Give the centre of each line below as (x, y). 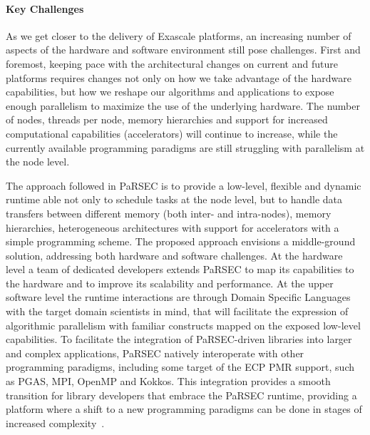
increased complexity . (55, 423)
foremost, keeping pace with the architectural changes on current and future (172, 63)
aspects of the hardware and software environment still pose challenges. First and (183, 50)
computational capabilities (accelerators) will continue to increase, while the (172, 133)
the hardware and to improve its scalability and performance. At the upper (170, 283)
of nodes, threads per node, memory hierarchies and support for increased (167, 119)
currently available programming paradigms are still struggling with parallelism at (185, 147)
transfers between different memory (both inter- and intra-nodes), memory (169, 213)
